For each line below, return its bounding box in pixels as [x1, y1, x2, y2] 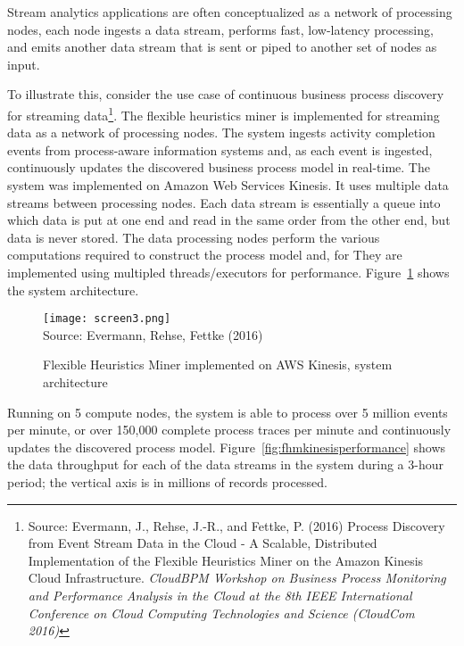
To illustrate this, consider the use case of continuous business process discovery [7, 85, 444, 104]
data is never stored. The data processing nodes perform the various [7, 228, 380, 246]
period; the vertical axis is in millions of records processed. [7, 472, 327, 491]
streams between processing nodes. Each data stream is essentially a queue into [7, 193, 441, 211]
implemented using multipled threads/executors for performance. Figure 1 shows [7, 262, 450, 281]
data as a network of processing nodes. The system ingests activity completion [7, 123, 435, 142]
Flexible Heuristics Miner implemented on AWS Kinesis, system [43, 355, 393, 374]
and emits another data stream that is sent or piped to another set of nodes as [7, 37, 437, 56]
